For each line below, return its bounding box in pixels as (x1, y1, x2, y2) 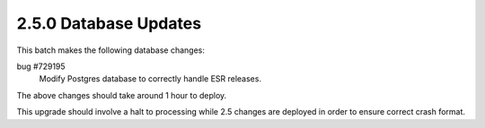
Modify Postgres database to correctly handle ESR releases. (39, 73, 262, 84)
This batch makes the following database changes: (16, 45, 206, 55)
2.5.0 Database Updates (16, 13, 202, 33)
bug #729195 (16, 61, 66, 72)
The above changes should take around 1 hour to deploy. (16, 90, 227, 100)
